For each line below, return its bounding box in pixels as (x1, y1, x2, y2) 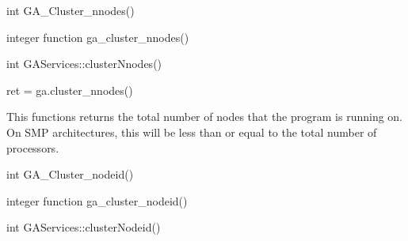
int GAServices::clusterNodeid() (6, 219, 161, 235)
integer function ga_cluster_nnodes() (6, 28, 189, 45)
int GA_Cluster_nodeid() (6, 166, 134, 183)
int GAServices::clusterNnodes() (6, 55, 162, 72)
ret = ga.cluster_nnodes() (6, 81, 133, 98)
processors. (6, 139, 59, 156)
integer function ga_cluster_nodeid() (6, 192, 188, 209)
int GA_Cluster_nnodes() (6, 2, 135, 18)
